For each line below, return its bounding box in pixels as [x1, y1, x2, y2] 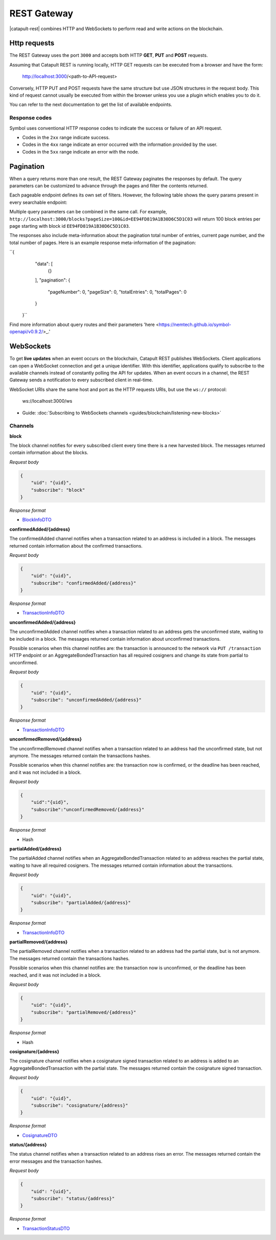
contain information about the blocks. [9, 449, 88, 455]
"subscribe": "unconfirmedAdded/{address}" [31, 697, 142, 703]
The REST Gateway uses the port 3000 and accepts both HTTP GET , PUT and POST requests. [9, 52, 208, 58]
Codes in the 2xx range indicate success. [22, 134, 110, 140]
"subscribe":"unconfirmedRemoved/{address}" [31, 807, 145, 812]
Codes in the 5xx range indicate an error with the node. [22, 148, 140, 155]
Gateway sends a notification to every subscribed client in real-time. [9, 377, 153, 383]
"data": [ [35, 260, 53, 267]
